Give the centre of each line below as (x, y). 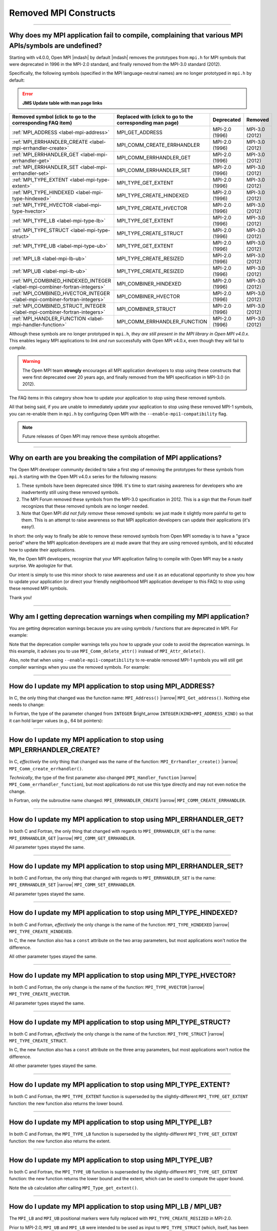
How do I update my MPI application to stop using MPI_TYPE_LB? (111, 1122)
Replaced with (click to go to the (155, 117)
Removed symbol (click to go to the (54, 117)
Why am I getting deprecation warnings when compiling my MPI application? (129, 616)
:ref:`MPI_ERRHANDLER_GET (46, 154)
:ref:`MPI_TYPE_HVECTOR (43, 205)
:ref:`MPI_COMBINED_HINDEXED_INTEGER (62, 281)
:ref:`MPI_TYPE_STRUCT (40, 230)
